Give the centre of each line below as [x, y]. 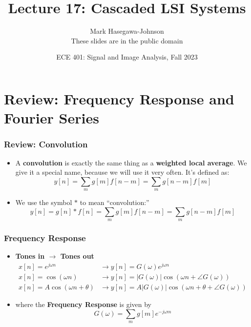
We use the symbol [44, 202]
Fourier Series [52, 118]
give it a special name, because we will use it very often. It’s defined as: [122, 172]
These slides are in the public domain [127, 40]
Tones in [30, 256]
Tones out [77, 256]
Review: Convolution [46, 144]
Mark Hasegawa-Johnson [127, 31]
